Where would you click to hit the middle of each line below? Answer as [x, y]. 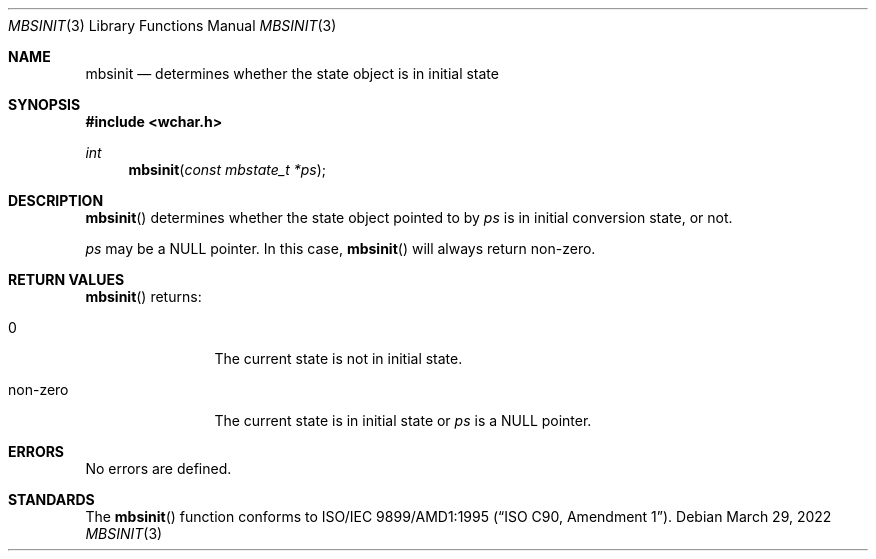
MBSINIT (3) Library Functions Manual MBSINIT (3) [172, 25]
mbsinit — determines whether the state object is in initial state [292, 73]
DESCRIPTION [56, 200]
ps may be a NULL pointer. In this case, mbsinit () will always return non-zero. [340, 248]
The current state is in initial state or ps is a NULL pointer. [403, 420]
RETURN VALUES [66, 279]
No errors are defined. [158, 468]
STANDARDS [51, 499]
